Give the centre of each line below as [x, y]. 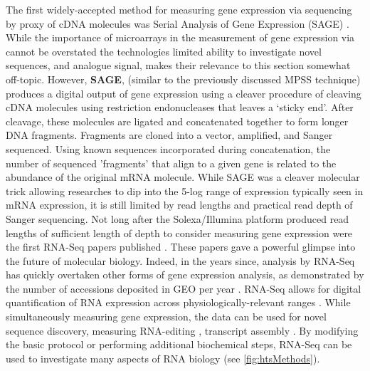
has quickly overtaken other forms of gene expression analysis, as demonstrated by [185, 275]
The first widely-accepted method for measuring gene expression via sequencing [179, 9]
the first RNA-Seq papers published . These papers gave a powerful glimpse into [181, 247]
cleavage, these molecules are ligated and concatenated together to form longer [177, 121]
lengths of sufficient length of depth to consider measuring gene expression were [179, 232]
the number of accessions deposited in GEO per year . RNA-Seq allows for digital [184, 288]
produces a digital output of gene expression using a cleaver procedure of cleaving [184, 93]
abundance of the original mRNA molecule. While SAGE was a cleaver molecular [183, 177]
